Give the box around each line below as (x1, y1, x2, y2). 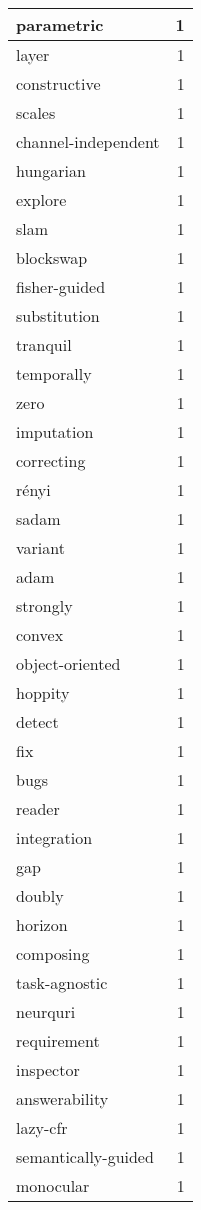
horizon (16, 913, 68, 936)
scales (16, 101, 56, 124)
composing (16, 942, 90, 965)
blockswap (16, 246, 88, 269)
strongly (16, 594, 73, 617)
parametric (16, 13, 104, 36)
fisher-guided (16, 275, 106, 298)
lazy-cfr (16, 1116, 68, 1139)
